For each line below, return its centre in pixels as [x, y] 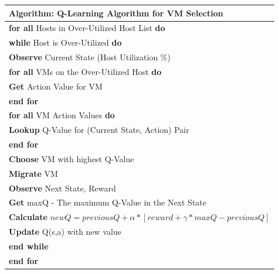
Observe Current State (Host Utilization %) [90, 57]
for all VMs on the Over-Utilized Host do [85, 71]
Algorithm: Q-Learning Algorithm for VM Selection [116, 13]
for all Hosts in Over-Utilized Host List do [87, 28]
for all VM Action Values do [62, 115]
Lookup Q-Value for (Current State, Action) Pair [99, 130]
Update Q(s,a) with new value [65, 232]
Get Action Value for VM [56, 86]
